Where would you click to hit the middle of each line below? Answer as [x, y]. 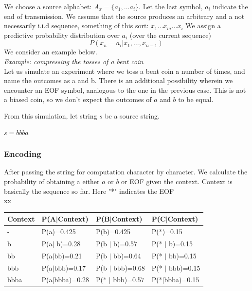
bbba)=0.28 [72, 280]
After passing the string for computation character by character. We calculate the [126, 172]
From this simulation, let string [51, 115]
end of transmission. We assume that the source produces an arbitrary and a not [124, 16]
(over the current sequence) [170, 35]
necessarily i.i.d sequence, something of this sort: [76, 26]
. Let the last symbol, [171, 6]
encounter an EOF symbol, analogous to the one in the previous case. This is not [125, 90]
